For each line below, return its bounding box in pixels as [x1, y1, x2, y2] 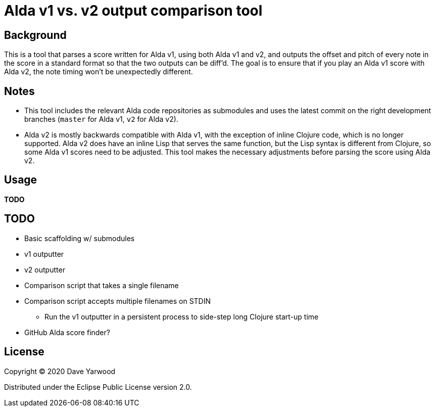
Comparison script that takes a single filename [24, 281, 179, 290]
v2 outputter [24, 265, 65, 274]
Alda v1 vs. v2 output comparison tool [4, 2, 263, 19]
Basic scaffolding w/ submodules [24, 234, 135, 243]
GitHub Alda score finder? [24, 328, 110, 337]
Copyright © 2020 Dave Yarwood [4, 367, 116, 376]
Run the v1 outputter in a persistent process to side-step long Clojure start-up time [44, 312, 319, 321]
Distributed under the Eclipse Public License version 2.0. [4, 382, 192, 391]
